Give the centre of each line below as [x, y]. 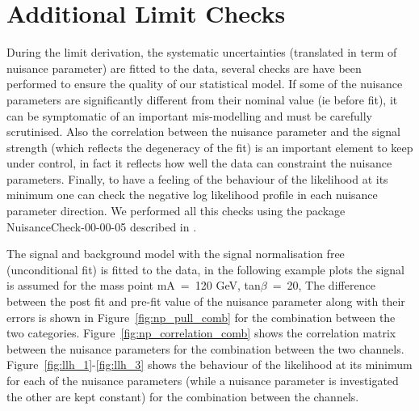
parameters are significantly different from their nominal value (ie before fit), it [202, 99]
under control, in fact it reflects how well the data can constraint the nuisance [199, 163]
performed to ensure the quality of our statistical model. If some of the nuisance [205, 84]
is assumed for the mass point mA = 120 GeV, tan [134, 285]
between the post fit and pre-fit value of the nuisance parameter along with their [206, 301]
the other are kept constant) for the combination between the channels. [183, 396]
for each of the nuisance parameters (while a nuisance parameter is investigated [203, 380]
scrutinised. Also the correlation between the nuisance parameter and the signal [203, 131]
